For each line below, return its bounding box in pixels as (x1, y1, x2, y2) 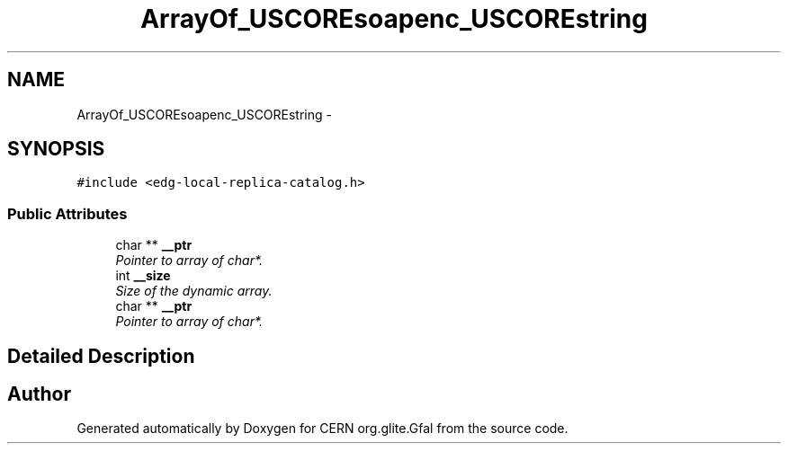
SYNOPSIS (7, 137, 105, 161)
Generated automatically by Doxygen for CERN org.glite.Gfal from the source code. (76, 420, 569, 437)
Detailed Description (7, 344, 195, 367)
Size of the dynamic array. (115, 283, 273, 299)
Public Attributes (7, 204, 128, 223)
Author (7, 383, 71, 406)
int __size (115, 268, 171, 284)
